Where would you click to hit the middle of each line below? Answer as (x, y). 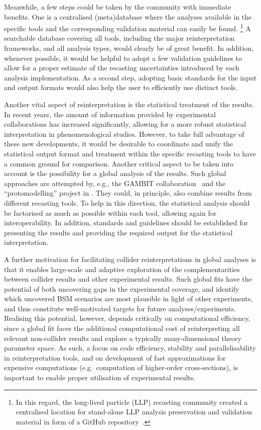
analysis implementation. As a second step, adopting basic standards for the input (130, 77)
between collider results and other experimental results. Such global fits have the (128, 279)
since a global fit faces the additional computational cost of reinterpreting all (122, 328)
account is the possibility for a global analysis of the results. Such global (115, 173)
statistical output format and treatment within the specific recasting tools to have (130, 153)
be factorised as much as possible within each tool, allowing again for (110, 212)
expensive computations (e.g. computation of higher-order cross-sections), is (121, 367)
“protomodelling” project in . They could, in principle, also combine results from (128, 193)
